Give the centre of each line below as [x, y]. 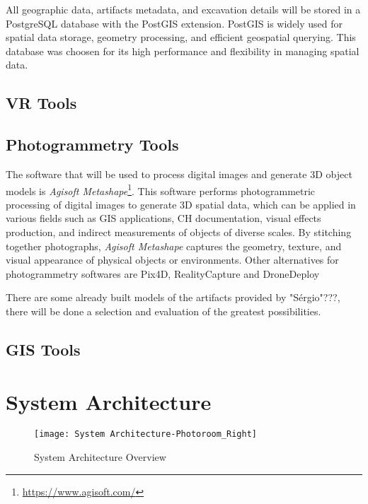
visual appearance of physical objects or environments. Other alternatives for [172, 260]
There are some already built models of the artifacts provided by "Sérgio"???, [173, 297]
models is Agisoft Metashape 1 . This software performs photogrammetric [161, 189]
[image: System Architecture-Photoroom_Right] [145, 434]
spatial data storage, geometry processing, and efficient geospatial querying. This [181, 37]
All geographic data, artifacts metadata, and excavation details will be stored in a [183, 9]
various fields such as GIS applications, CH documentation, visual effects [163, 218]
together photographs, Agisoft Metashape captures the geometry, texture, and [174, 246]
